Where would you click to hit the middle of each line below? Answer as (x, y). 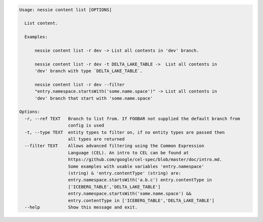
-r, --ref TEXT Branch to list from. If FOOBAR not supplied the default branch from (132, 119)
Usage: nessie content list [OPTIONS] (66, 9)
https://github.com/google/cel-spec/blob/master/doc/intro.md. (145, 160)
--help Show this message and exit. (81, 207)
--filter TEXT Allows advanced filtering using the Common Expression (114, 146)
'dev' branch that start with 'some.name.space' (94, 98)
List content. (41, 23)
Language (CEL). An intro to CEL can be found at (128, 153)
